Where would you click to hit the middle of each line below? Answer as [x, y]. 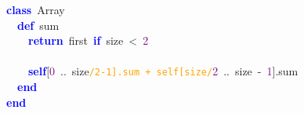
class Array [36, 9]
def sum [38, 25]
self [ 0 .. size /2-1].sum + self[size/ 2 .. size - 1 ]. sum [163, 71]
